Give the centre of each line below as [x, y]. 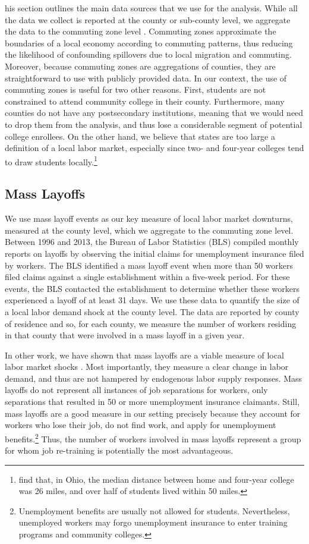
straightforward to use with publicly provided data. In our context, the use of [146, 78]
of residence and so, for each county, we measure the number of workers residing [151, 323]
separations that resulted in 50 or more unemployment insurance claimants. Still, [152, 402]
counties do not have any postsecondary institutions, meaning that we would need [154, 113]
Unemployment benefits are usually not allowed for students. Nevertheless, [154, 510]
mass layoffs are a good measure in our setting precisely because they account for [153, 413]
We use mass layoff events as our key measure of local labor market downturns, [149, 218]
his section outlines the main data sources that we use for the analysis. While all [151, 8]
